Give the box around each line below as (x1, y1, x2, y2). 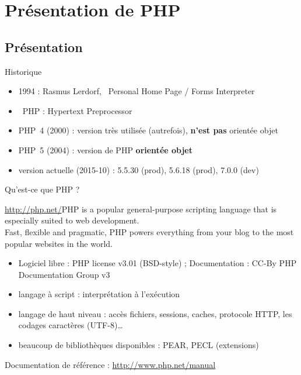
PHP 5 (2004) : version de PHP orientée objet (18, 143, 192, 156)
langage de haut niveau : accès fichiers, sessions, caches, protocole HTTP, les (18, 307, 292, 319)
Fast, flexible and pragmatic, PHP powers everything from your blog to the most (5, 225, 294, 238)
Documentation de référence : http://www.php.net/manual (5, 358, 216, 370)
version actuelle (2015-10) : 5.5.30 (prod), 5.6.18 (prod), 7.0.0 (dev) (18, 163, 259, 176)
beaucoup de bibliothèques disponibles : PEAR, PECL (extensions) (18, 339, 259, 351)
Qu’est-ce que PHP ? (5, 183, 80, 195)
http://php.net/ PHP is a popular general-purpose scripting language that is (5, 202, 277, 215)
